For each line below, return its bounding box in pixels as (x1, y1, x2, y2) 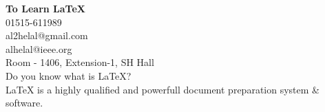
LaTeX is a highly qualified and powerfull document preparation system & (6, 82, 319, 96)
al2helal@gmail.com (6, 28, 88, 43)
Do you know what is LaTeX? (6, 68, 132, 82)
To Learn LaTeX (6, 1, 86, 15)
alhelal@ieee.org (6, 41, 72, 56)
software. (6, 96, 43, 110)
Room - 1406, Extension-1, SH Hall (6, 55, 154, 69)
